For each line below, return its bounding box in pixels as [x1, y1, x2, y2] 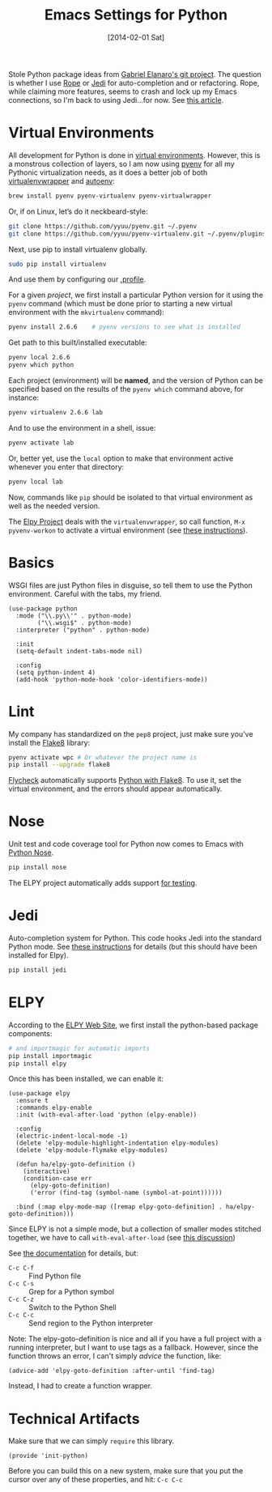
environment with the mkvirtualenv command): [8, 308, 164, 317]
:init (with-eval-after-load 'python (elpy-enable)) [15, 1111, 198, 1119]
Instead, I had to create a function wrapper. [8, 1381, 152, 1391]
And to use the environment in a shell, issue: [8, 423, 156, 432]
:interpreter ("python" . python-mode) [15, 626, 151, 634]
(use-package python [8, 605, 79, 613]
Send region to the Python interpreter [28, 1318, 154, 1328]
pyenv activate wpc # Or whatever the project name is [8, 753, 198, 762]
